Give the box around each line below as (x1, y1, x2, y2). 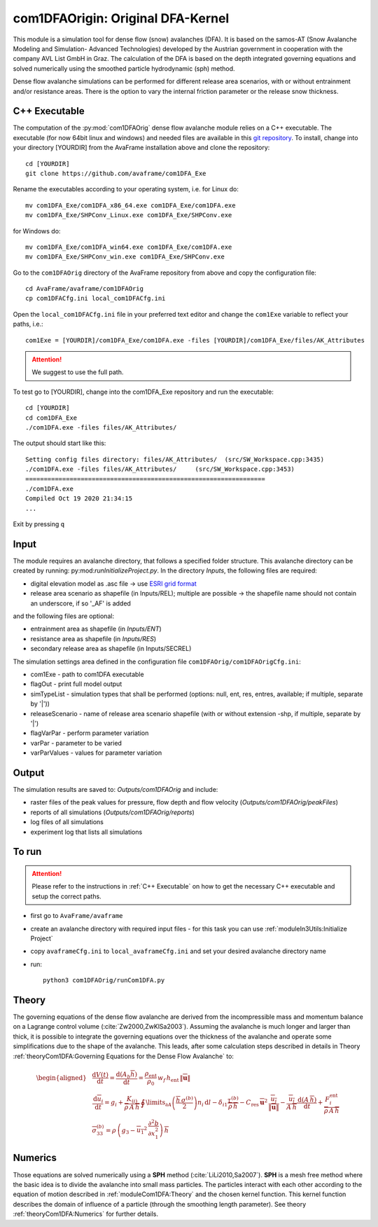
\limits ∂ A (146, 1099, 172, 1109)
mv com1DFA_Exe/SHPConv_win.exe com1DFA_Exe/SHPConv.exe (25, 253, 225, 261)
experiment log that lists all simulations (30, 828, 143, 836)
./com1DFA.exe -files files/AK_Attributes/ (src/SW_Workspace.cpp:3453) (25, 465, 295, 473)
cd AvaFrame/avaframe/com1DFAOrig (25, 285, 143, 293)
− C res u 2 (239, 1097, 268, 1109)
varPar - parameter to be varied (30, 739, 122, 747)
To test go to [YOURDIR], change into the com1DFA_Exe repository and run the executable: (13, 388, 274, 396)
